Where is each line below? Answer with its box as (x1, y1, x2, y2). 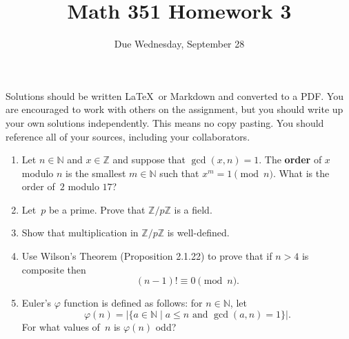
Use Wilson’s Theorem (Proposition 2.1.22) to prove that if (21, 249, 272, 263)
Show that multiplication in (21, 225, 139, 240)
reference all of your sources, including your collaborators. (6, 129, 250, 143)
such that (159, 165, 199, 180)
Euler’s (21, 296, 52, 310)
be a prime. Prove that (48, 202, 146, 216)
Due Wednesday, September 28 (114, 37, 245, 51)
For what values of (21, 319, 100, 333)
